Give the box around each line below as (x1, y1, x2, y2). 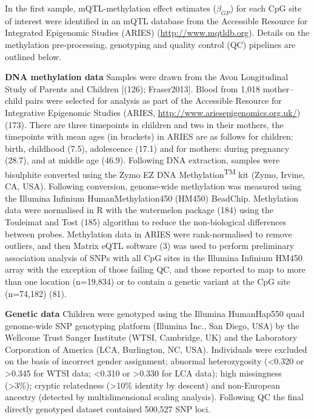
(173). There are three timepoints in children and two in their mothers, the (5, 118, 284, 131)
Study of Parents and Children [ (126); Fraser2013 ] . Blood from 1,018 (5, 82, 261, 95)
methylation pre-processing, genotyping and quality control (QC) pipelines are (5, 38, 296, 50)
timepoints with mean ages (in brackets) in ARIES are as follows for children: (5, 130, 293, 143)
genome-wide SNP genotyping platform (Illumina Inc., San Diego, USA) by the (5, 319, 299, 332)
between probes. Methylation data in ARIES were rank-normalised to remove (5, 227, 292, 240)
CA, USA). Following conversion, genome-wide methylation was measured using (5, 180, 302, 192)
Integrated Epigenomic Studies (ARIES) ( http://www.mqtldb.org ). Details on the (5, 26, 310, 39)
